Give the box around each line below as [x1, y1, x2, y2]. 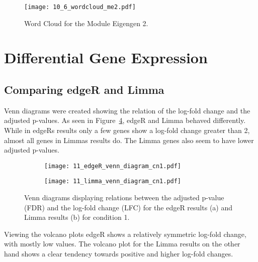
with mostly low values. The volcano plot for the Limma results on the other [4, 238, 240, 249]
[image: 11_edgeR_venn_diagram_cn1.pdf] [44, 162, 182, 170]
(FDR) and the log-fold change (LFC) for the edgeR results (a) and [24, 202, 233, 212]
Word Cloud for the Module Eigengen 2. [24, 18, 148, 28]
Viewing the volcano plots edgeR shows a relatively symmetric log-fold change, [4, 228, 246, 239]
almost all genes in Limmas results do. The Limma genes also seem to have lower [4, 135, 254, 145]
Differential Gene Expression [4, 47, 208, 68]
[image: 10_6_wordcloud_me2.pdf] [24, 4, 136, 11]
